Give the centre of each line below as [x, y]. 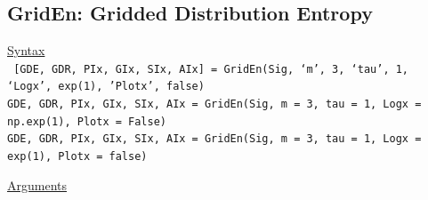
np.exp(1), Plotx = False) [87, 121]
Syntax [26, 50]
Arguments [37, 184]
